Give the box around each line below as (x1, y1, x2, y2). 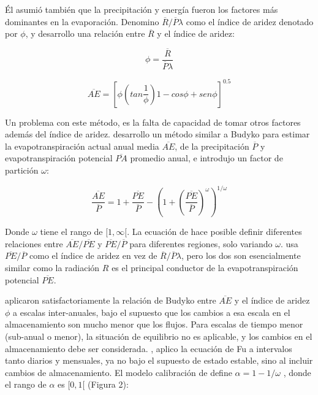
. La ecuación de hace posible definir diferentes (127, 225, 302, 238)
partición (5, 164, 39, 176)
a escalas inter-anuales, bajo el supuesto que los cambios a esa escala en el (13, 305, 290, 318)
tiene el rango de (40, 225, 103, 238)
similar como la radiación (5, 261, 100, 274)
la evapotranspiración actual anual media (5, 139, 159, 152)
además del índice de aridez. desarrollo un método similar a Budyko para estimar (5, 128, 310, 140)
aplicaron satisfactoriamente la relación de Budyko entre (5, 294, 216, 307)
